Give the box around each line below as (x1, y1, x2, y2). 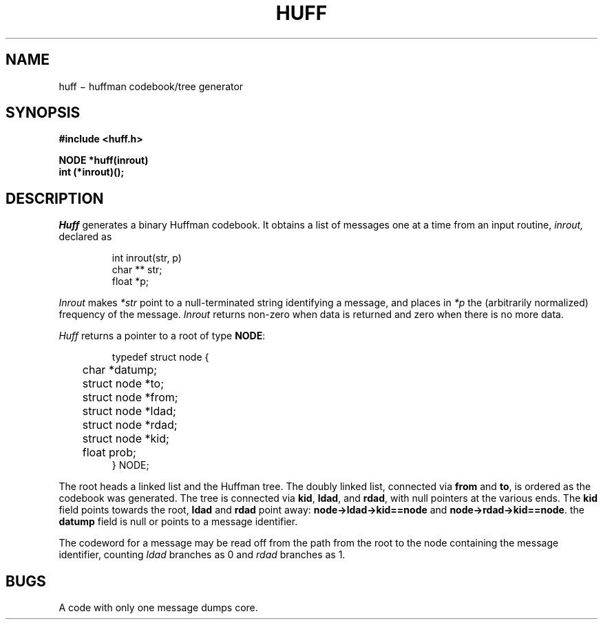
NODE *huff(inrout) (59, 154, 149, 167)
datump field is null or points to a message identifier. (59, 516, 298, 528)
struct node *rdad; (82, 418, 178, 432)
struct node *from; (82, 390, 178, 405)
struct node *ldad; (82, 404, 176, 419)
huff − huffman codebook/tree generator (59, 80, 244, 92)
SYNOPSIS (6, 104, 81, 122)
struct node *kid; (82, 432, 169, 446)
